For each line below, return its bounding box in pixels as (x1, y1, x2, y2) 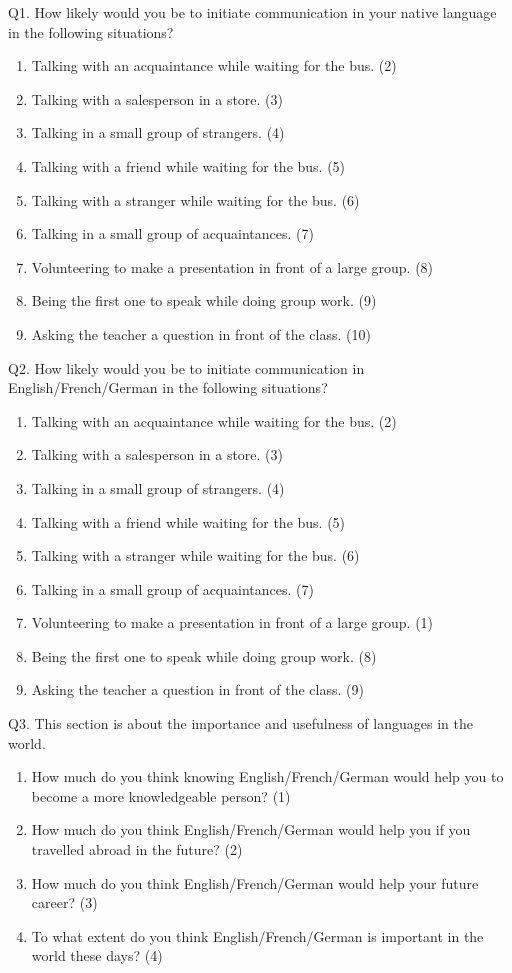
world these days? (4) (31, 945, 163, 966)
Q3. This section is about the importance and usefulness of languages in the (8, 713, 473, 734)
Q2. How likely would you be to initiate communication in (8, 357, 365, 378)
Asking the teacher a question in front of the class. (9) (31, 679, 364, 700)
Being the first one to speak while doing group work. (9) (31, 290, 377, 311)
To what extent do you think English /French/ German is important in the (31, 925, 484, 946)
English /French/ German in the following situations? (8, 377, 328, 398)
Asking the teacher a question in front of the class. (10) (31, 323, 371, 344)
